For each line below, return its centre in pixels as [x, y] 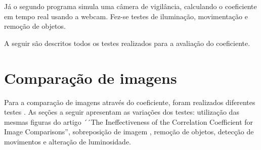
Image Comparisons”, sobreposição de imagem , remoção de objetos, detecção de [129, 132]
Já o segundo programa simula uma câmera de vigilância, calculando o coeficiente [130, 6]
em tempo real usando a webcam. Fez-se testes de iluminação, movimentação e [126, 16]
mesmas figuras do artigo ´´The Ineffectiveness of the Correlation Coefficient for [129, 121]
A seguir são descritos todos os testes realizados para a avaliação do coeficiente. [127, 43]
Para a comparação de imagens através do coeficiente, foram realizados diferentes [130, 102]
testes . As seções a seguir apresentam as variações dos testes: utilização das [122, 112]
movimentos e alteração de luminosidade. [68, 141]
